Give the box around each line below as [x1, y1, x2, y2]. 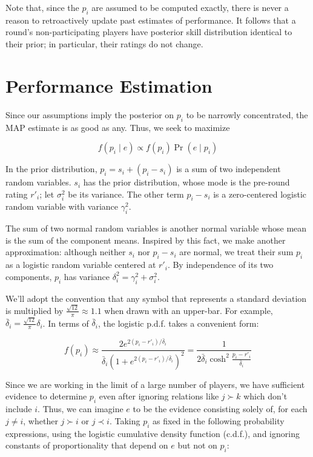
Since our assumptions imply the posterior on [5, 108, 174, 121]
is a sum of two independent [176, 162, 281, 175]
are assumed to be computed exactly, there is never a [91, 1, 289, 13]
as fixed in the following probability [153, 414, 285, 427]
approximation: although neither [5, 245, 126, 258]
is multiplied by [5, 304, 64, 316]
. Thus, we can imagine [38, 402, 124, 415]
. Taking [109, 414, 140, 427]
